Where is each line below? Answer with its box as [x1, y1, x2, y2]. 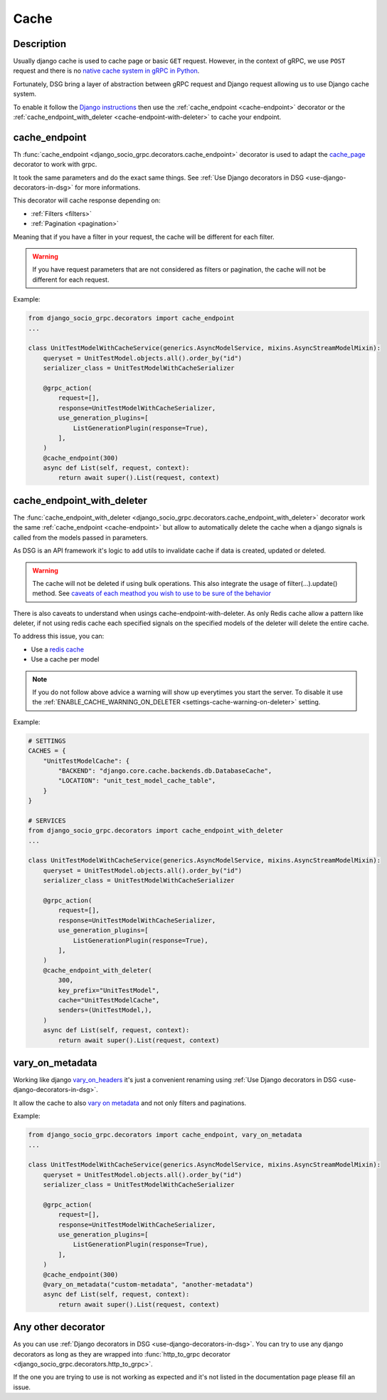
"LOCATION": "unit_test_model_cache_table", [58, 777, 216, 785]
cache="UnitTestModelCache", [58, 996, 160, 1004]
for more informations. [75, 183, 141, 192]
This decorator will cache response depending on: [13, 196, 161, 205]
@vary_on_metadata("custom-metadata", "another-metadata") [43, 1280, 254, 1289]
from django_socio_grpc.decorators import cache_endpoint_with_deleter [28, 827, 284, 835]
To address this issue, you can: [13, 632, 105, 641]
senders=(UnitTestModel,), [58, 1006, 152, 1014]
